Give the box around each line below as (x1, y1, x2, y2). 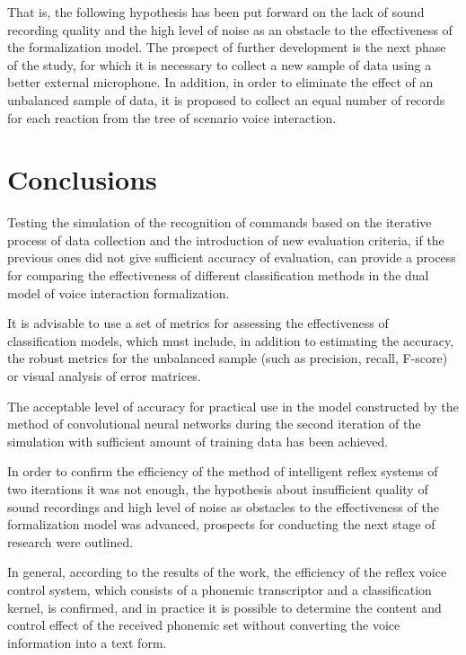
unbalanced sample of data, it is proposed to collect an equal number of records (7, 90, 445, 109)
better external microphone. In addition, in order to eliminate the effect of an (7, 73, 434, 92)
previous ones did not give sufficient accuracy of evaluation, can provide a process (7, 248, 456, 267)
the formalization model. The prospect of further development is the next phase (7, 38, 446, 57)
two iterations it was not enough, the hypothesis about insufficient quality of (7, 480, 428, 498)
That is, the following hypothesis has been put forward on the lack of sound (7, 3, 425, 21)
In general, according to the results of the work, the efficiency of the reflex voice (7, 562, 447, 581)
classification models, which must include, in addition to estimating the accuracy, (7, 331, 454, 350)
